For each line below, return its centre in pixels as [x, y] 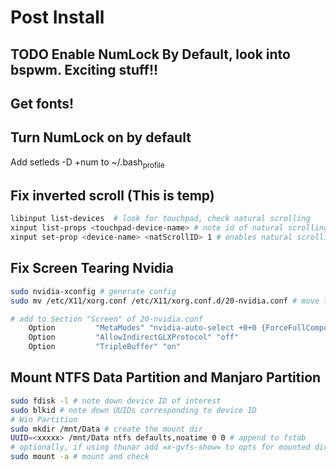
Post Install [57, 17]
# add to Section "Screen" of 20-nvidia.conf [106, 319]
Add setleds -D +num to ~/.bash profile [87, 163]
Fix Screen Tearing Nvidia [92, 268]
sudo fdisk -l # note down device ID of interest [116, 401]
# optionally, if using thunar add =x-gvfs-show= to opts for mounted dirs [171, 447]
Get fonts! [42, 103]
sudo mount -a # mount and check [80, 457]
